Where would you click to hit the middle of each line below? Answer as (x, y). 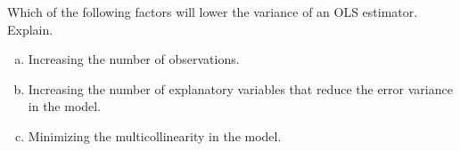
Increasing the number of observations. (134, 59)
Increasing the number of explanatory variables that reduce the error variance (240, 88)
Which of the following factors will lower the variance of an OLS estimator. (213, 12)
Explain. (30, 29)
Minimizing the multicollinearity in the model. (155, 135)
